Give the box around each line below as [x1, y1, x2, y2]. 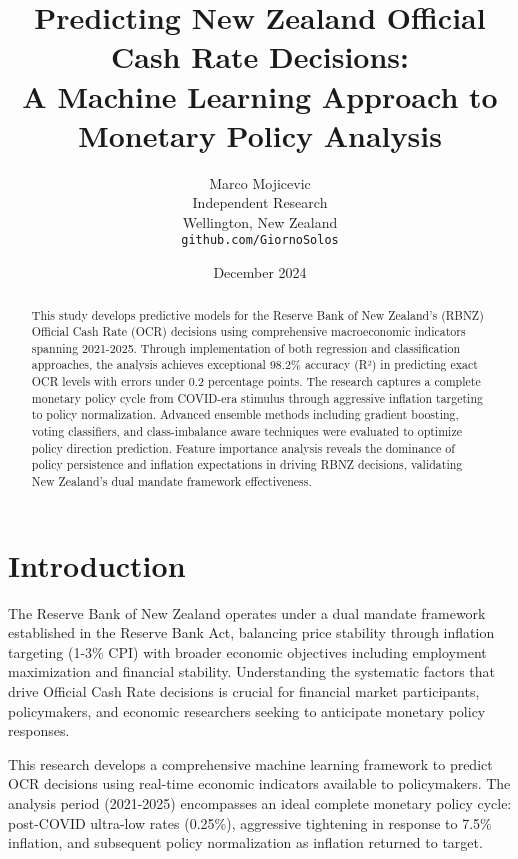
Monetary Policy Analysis [78, 114, 442, 155]
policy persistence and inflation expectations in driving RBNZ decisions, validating [31, 456, 463, 473]
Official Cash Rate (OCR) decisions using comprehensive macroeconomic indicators [31, 323, 466, 340]
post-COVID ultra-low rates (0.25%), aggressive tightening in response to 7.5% [8, 812, 492, 833]
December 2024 [213, 262, 307, 283]
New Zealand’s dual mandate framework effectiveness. [31, 473, 312, 490]
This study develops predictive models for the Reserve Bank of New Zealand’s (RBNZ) [31, 306, 484, 323]
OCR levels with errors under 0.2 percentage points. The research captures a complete [31, 373, 481, 390]
